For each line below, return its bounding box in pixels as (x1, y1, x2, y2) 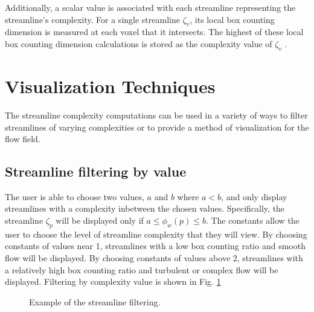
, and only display (221, 190, 287, 203)
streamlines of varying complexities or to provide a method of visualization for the (5, 120, 309, 133)
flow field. (5, 132, 40, 145)
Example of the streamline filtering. (29, 295, 161, 308)
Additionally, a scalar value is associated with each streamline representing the (5, 1, 296, 13)
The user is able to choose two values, (5, 190, 144, 203)
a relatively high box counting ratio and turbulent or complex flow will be (5, 263, 278, 276)
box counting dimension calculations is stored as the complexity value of (5, 37, 272, 50)
